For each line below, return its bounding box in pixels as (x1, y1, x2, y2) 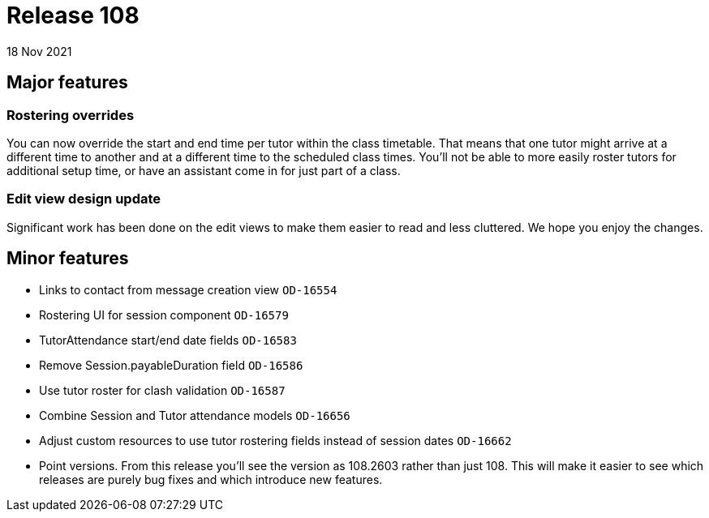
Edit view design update (6, 191, 161, 208)
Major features (6, 72, 128, 93)
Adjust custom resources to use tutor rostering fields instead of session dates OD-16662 (39, 433, 512, 447)
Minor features (6, 248, 129, 269)
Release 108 (6, 2, 140, 29)
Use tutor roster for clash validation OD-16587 (39, 383, 286, 397)
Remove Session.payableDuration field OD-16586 (39, 357, 303, 372)
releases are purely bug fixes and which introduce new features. (39, 472, 383, 486)
